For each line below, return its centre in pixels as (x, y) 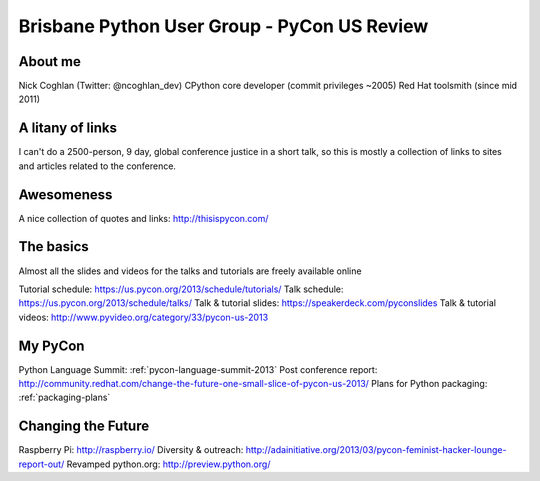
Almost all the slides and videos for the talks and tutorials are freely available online (190, 271)
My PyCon (51, 345)
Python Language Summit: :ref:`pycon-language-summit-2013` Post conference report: (198, 369)
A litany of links (67, 128)
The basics (53, 246)
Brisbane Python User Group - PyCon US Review (223, 26)
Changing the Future (84, 426)
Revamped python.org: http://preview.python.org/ (168, 464)
